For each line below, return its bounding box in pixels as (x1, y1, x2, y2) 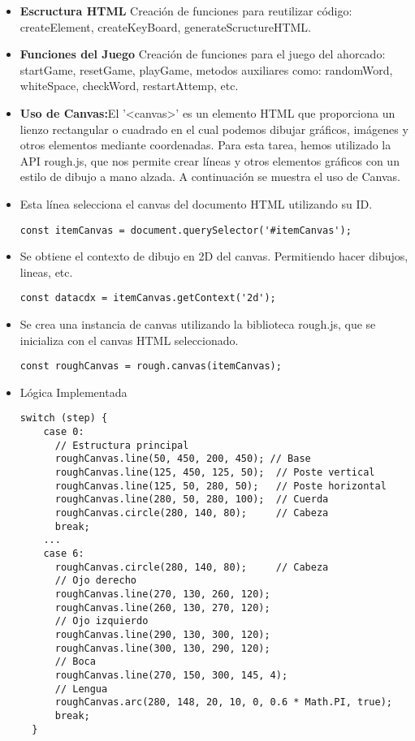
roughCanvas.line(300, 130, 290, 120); (54, 642, 270, 654)
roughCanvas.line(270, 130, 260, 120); (54, 588, 270, 600)
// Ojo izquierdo (54, 615, 149, 627)
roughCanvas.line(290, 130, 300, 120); (54, 628, 270, 640)
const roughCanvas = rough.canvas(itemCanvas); (19, 360, 282, 373)
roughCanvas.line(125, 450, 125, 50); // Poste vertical (54, 467, 375, 479)
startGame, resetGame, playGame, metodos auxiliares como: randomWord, (19, 61, 393, 78)
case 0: (43, 426, 84, 438)
